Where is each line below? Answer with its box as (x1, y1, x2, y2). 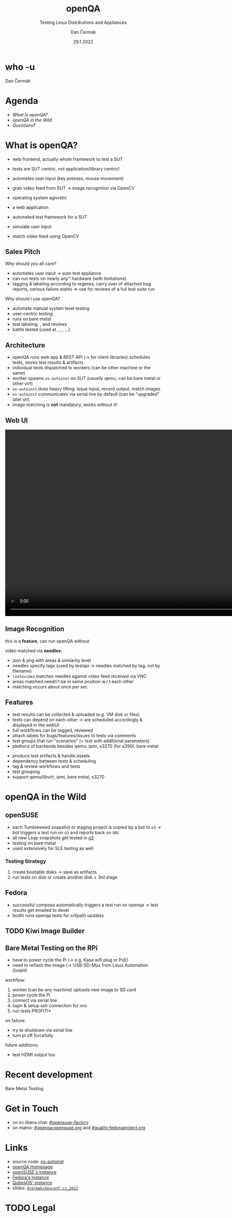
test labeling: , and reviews (12, 321, 67, 327)
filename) (12, 668, 32, 674)
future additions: (5, 1042, 39, 1048)
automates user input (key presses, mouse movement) (12, 175, 124, 181)
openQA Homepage (12, 1164, 53, 1170)
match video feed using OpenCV (12, 233, 79, 239)
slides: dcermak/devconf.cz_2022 (12, 1185, 78, 1191)
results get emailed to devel (12, 907, 69, 913)
